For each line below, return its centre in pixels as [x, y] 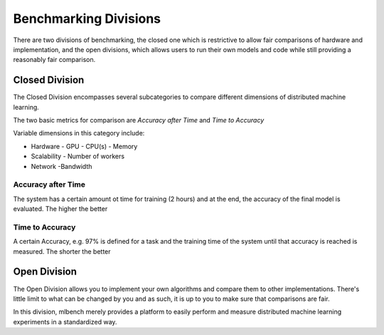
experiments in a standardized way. [65, 321]
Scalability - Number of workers [78, 156]
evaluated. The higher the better [60, 209]
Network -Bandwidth [62, 166]
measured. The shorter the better [62, 251]
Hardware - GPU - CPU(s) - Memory [84, 146]
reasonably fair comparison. [54, 60]
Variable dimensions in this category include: [79, 133]
